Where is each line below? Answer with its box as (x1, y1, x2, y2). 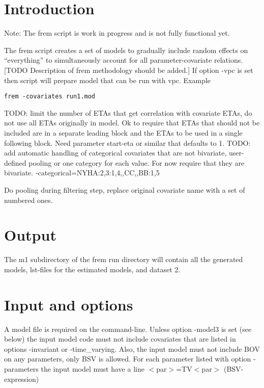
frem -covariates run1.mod (4, 93, 95, 100)
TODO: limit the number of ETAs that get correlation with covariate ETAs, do (4, 107, 252, 118)
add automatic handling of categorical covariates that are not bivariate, (4, 147, 227, 158)
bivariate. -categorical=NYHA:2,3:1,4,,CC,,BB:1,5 (4, 167, 160, 178)
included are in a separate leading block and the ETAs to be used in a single (4, 127, 243, 138)
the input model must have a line (41, 363, 144, 374)
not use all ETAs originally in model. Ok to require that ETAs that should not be (4, 117, 260, 128)
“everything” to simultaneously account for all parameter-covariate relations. (4, 55, 243, 65)
